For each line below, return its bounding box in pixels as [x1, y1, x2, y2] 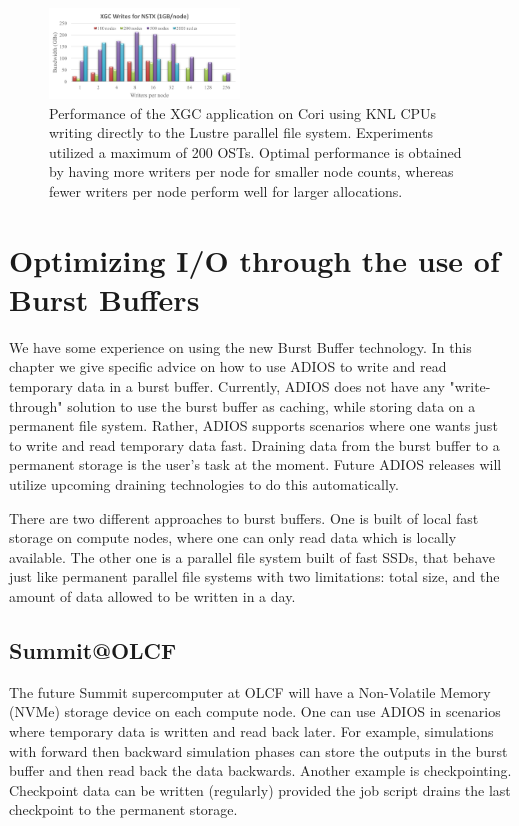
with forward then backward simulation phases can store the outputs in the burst [9, 740, 508, 761]
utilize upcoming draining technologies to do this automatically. [9, 474, 399, 495]
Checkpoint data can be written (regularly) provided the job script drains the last [9, 779, 511, 800]
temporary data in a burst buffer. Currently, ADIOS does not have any [9, 376, 445, 397]
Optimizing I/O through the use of [9, 239, 500, 280]
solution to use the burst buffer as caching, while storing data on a [67, 395, 476, 416]
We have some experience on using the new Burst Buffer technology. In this [9, 336, 472, 357]
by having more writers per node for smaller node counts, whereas [49, 161, 454, 182]
